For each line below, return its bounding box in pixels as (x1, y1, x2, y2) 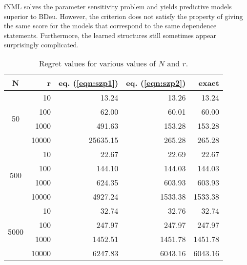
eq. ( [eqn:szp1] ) (59, 77, 119, 88)
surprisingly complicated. (4, 40, 79, 50)
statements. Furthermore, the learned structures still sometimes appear (4, 30, 216, 40)
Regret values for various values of (39, 57, 156, 69)
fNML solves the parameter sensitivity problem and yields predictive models (4, 1, 232, 11)
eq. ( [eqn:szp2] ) (126, 77, 186, 88)
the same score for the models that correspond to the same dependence (4, 20, 217, 31)
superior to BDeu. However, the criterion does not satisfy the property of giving (4, 11, 243, 21)
